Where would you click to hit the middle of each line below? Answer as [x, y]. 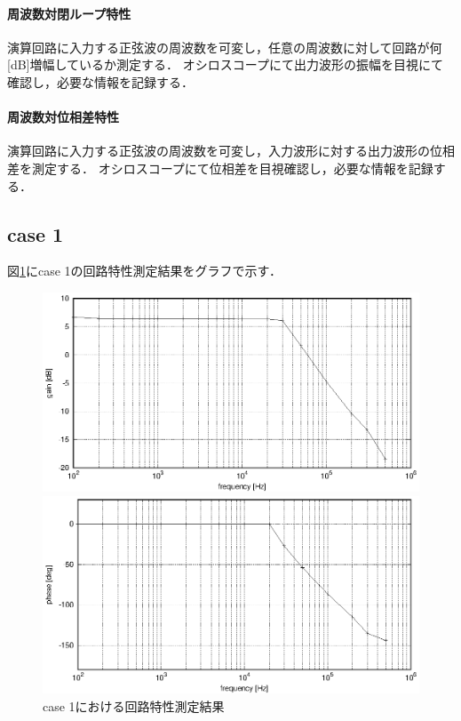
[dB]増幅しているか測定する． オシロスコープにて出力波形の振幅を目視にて [225, 64]
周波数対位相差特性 [63, 117]
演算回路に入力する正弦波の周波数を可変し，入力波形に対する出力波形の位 [225, 151]
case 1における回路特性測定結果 [134, 705]
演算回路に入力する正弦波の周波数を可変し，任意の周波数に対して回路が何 [225, 47]
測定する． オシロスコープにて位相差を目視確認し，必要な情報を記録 [232, 168]
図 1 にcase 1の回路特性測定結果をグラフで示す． [145, 271]
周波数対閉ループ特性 [69, 13]
